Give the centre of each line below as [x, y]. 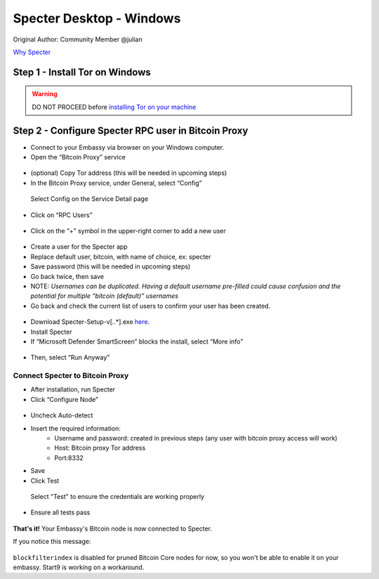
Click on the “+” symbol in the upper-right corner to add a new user [128, 230]
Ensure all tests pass [60, 512]
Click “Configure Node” [64, 399]
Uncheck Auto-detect [62, 415]
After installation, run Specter [73, 389]
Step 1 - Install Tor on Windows [82, 72]
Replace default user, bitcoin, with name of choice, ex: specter [121, 256]
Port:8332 [69, 457]
